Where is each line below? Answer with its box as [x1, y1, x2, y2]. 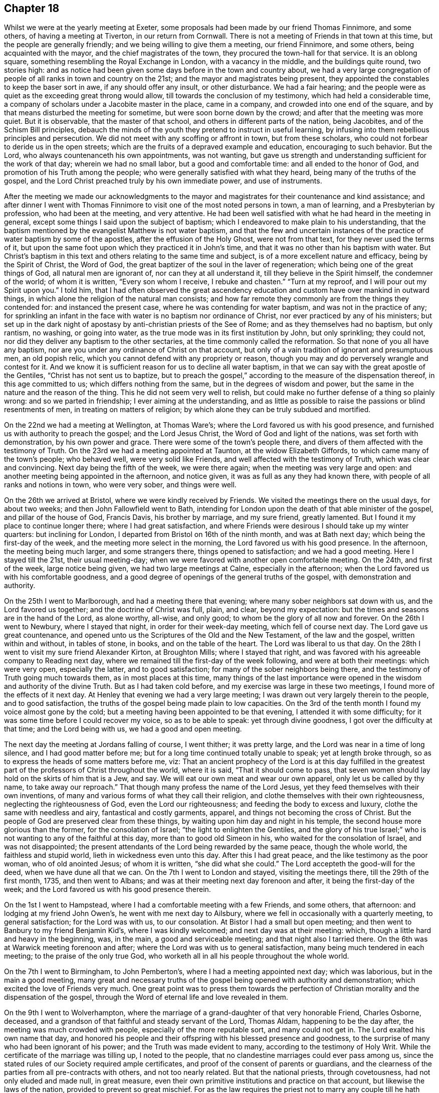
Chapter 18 [4, 2, 60, 15]
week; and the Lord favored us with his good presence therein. [4, 885, 211, 894]
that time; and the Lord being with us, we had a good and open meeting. [4, 724, 242, 734]
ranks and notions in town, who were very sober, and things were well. [4, 480, 237, 489]
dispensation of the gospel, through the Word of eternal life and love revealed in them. [4, 993, 288, 1002]
